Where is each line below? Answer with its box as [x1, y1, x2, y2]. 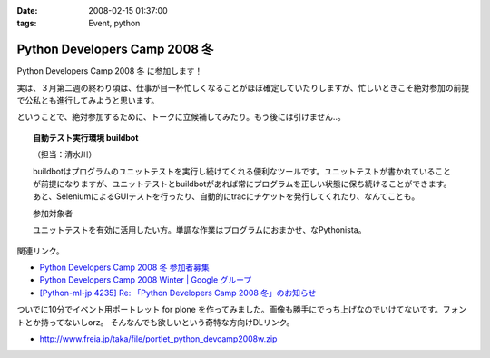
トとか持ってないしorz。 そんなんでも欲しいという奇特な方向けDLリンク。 [16, 316, 295, 327]
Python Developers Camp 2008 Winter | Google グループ [39, 274, 252, 285]
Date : [16, 5, 38, 15]
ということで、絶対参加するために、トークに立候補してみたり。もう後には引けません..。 [16, 112, 347, 123]
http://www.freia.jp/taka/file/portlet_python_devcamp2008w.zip [39, 333, 278, 344]
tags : [16, 18, 37, 29]
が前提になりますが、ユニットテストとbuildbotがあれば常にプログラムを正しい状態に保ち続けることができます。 [33, 178, 452, 190]
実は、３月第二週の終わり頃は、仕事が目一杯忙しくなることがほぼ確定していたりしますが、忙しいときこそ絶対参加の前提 [16, 82, 470, 93]
